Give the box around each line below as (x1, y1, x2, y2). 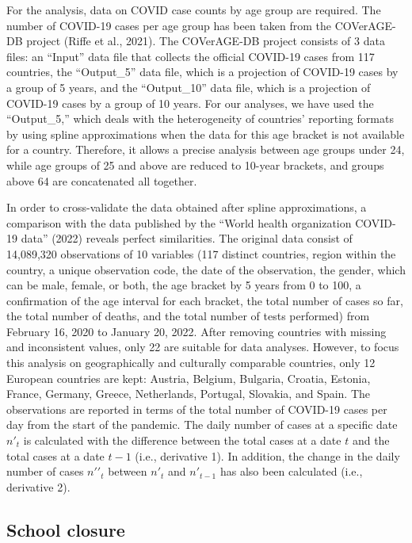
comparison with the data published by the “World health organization (6, 214, 352, 231)
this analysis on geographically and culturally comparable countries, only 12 (6, 354, 376, 371)
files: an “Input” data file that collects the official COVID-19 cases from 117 (6, 48, 375, 64)
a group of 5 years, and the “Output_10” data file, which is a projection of (6, 78, 371, 95)
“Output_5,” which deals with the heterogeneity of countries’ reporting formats (6, 110, 394, 127)
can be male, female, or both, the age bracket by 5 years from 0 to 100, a (6, 277, 361, 293)
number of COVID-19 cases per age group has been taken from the (6, 17, 332, 33)
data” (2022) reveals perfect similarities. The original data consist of (21, 230, 353, 247)
